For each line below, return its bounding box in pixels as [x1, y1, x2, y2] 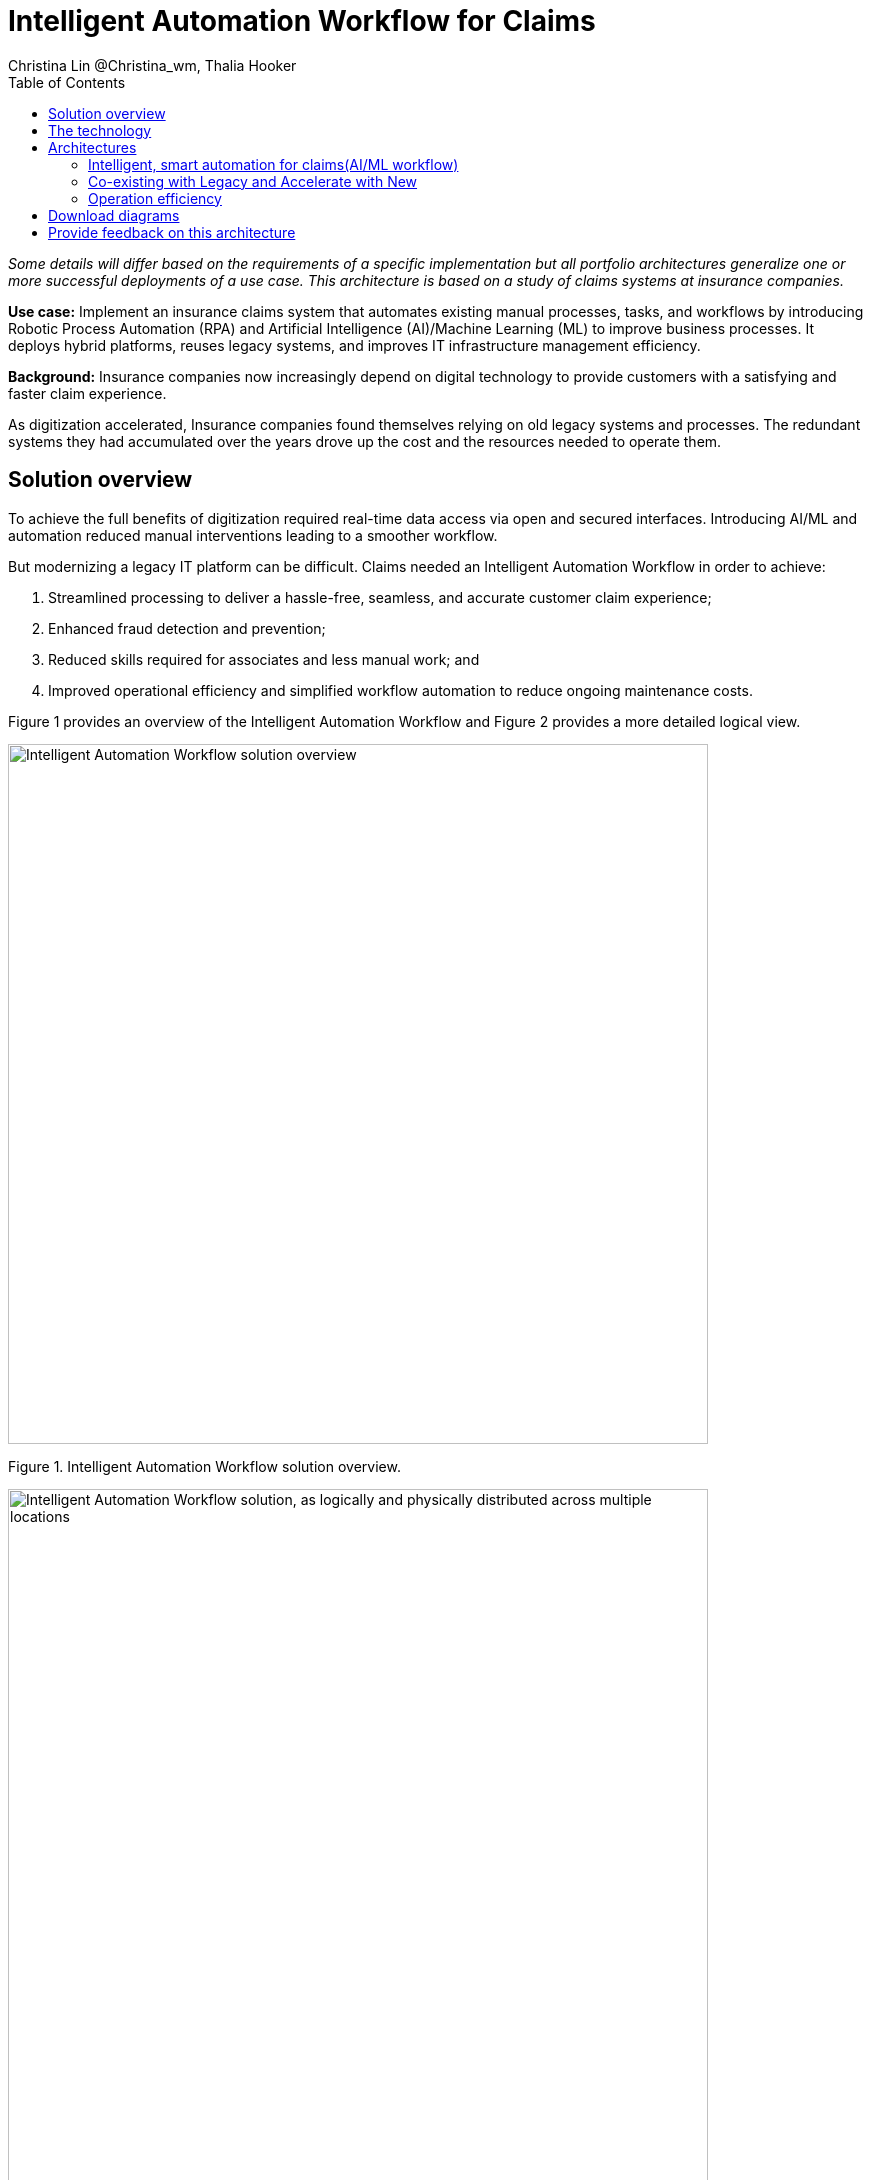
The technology [48, 121, 152, 139]
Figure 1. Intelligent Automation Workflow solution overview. [8, 1457, 401, 1475]
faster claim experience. [8, 384, 167, 402]
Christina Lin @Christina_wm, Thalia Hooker [8, 56, 297, 74]
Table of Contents [8, 73, 126, 91]
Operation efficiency [88, 189, 222, 207]
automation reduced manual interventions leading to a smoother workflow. [8, 526, 498, 544]
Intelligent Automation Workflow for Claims [8, 4, 596, 38]
